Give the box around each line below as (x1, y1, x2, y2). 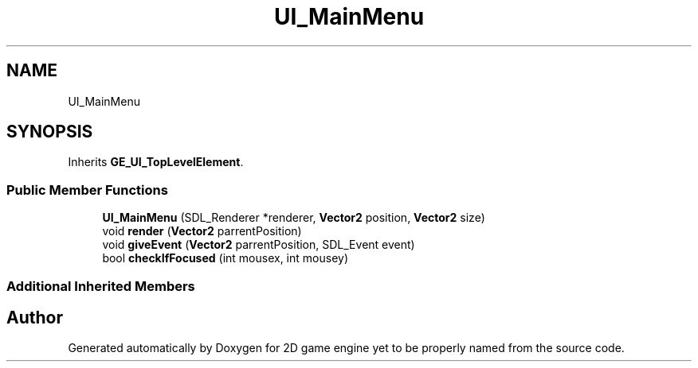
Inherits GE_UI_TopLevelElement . (68, 155, 244, 169)
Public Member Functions (6, 181, 168, 198)
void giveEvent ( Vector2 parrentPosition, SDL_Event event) (102, 238, 415, 252)
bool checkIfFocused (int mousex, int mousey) (102, 251, 348, 265)
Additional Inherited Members (6, 277, 195, 294)
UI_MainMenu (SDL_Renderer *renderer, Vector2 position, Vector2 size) (102, 211, 485, 225)
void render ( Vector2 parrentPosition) (102, 224, 302, 238)
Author (6, 307, 63, 327)
